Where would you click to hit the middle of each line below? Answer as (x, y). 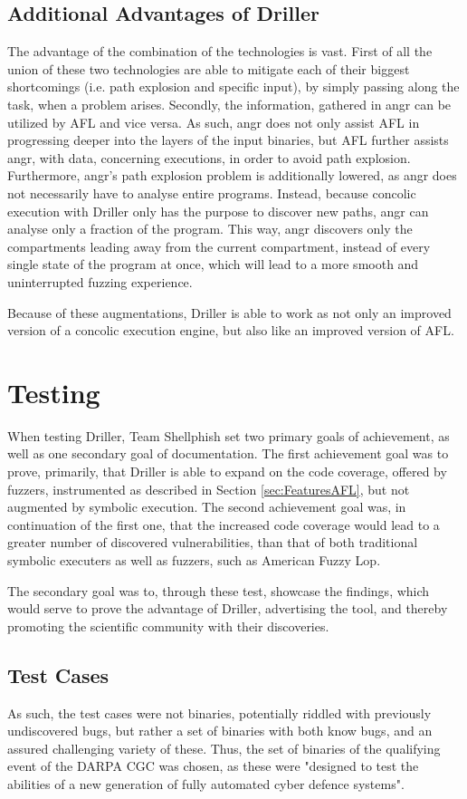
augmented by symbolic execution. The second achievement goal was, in (207, 507)
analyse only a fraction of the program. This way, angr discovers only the (210, 229)
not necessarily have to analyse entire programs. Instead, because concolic (212, 193)
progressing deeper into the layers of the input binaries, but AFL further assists (228, 140)
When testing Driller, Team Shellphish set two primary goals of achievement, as (229, 435)
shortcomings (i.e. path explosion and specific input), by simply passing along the (233, 87)
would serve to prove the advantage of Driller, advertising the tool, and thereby (228, 608)
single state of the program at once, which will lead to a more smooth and (213, 264)
